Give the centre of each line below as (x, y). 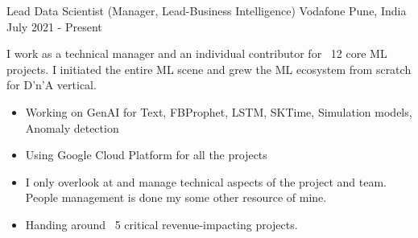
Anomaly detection (72, 127)
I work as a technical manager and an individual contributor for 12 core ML (197, 53)
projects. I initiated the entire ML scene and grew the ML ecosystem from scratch (209, 69)
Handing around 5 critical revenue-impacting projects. (161, 224)
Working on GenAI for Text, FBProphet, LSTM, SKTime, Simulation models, (219, 111)
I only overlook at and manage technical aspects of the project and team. (206, 181)
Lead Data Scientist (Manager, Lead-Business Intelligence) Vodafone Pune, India (207, 10)
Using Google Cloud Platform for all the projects (146, 155)
